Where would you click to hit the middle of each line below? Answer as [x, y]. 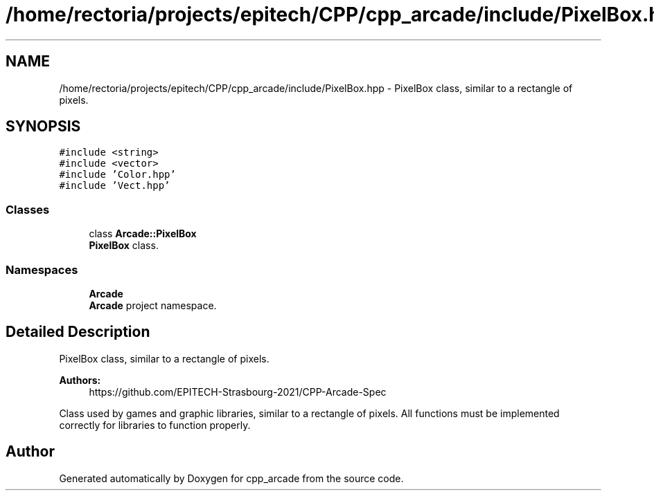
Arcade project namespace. [153, 305]
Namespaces [42, 269]
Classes [28, 209]
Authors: [80, 380]
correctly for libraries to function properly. [155, 425]
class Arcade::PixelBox [143, 234]
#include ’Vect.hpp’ [115, 186]
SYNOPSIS [43, 127]
